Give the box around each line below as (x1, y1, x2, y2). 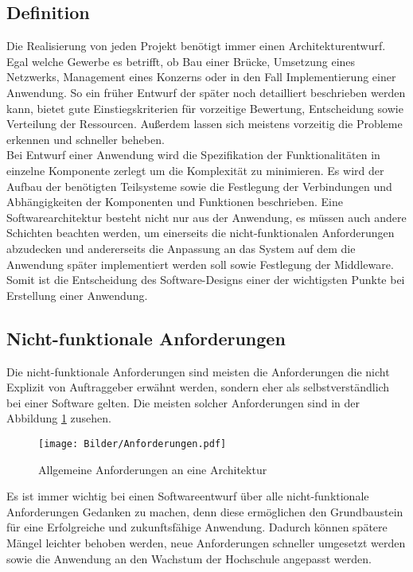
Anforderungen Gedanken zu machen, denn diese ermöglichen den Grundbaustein (6, 503, 403, 519)
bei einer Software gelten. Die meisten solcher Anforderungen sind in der (6, 394, 360, 411)
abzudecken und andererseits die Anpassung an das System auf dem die (6, 239, 356, 256)
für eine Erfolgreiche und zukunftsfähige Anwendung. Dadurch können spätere (6, 519, 388, 535)
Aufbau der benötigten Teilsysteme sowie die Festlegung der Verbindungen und (6, 177, 392, 194)
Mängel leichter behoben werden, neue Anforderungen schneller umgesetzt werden (6, 534, 406, 551)
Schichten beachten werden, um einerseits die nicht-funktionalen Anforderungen (6, 224, 395, 241)
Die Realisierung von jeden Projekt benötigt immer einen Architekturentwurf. (6, 37, 386, 54)
